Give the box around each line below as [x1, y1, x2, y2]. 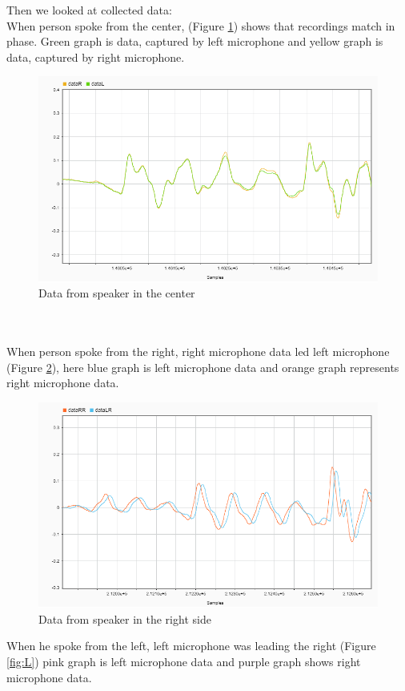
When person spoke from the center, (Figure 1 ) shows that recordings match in [6, 17, 395, 34]
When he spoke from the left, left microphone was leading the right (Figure [6, 637, 376, 654]
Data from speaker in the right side [38, 610, 211, 627]
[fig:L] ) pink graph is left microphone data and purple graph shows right [6, 653, 361, 669]
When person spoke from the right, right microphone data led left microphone [6, 343, 390, 360]
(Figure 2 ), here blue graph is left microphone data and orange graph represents [6, 358, 399, 375]
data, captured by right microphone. [6, 48, 185, 65]
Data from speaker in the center [38, 285, 195, 301]
